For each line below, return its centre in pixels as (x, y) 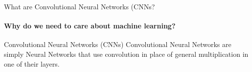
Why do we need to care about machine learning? (90, 26)
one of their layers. (32, 63)
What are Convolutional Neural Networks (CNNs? (80, 6)
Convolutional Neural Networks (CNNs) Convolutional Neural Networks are (118, 44)
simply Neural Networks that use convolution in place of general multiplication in (126, 54)
